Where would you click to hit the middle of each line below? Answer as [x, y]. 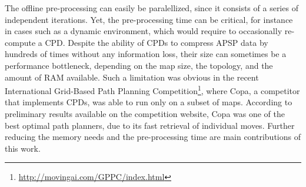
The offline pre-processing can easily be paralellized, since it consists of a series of [152, 8]
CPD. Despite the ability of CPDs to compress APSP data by [157, 42]
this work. [23, 148]
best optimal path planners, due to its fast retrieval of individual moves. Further [150, 125]
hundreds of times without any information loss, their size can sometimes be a [146, 54]
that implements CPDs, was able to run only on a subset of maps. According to [149, 102]
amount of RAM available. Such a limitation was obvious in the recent [132, 77]
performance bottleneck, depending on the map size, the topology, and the [139, 65]
